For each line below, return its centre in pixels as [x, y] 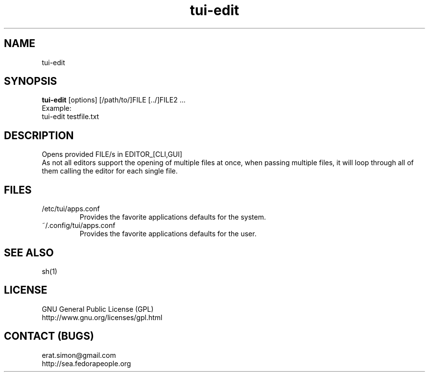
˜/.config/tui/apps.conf [79, 226]
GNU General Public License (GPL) [98, 309]
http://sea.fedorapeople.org [86, 363]
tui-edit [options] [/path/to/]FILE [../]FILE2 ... [114, 100]
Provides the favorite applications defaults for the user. [168, 234]
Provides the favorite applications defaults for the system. [173, 217]
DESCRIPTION [39, 135]
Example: [57, 108]
